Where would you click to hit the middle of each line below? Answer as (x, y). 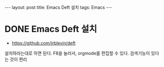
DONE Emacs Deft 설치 (51, 29)
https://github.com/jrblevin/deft (44, 43)
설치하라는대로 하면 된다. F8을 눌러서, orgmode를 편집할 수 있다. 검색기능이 (77, 53)
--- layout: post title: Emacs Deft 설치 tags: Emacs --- (58, 7)
